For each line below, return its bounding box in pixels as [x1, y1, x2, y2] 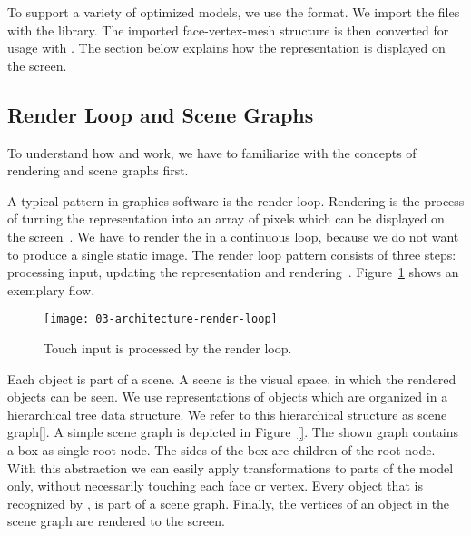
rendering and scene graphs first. [7, 161, 189, 180]
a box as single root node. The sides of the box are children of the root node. [7, 440, 436, 459]
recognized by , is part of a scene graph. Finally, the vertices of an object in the [7, 493, 450, 512]
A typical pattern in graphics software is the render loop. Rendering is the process [7, 191, 465, 210]
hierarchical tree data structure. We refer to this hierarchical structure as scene [7, 404, 447, 423]
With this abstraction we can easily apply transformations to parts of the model [7, 458, 454, 477]
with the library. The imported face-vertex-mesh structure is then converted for [7, 20, 449, 39]
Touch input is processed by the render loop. [44, 338, 292, 357]
